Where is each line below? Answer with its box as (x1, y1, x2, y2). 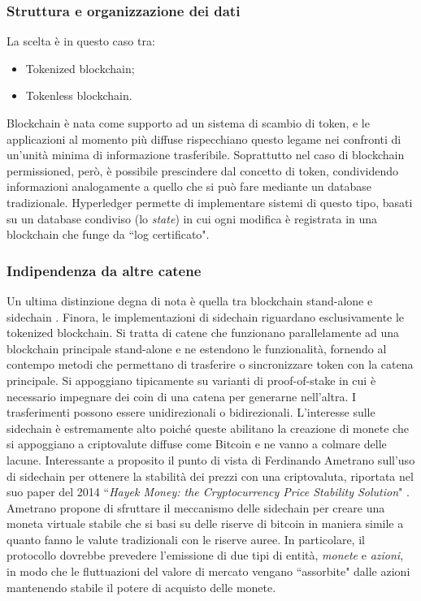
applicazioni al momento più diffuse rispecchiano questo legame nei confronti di (7, 130, 401, 147)
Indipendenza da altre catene (7, 260, 202, 280)
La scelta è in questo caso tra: (7, 32, 155, 50)
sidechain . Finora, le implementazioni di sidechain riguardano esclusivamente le (7, 308, 405, 325)
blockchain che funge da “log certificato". (7, 226, 210, 243)
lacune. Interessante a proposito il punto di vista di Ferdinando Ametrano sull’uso (7, 451, 415, 468)
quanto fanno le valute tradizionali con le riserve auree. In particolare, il (7, 530, 365, 547)
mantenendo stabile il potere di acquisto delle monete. (7, 578, 276, 595)
